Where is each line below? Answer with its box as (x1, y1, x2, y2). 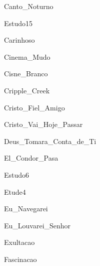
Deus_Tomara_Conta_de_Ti (4, 136, 96, 146)
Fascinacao (4, 253, 37, 264)
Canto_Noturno (4, 1, 53, 11)
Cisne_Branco (4, 68, 48, 79)
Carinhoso (4, 35, 35, 45)
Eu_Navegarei (4, 203, 48, 214)
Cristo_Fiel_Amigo (4, 102, 65, 112)
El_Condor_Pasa (4, 153, 58, 163)
